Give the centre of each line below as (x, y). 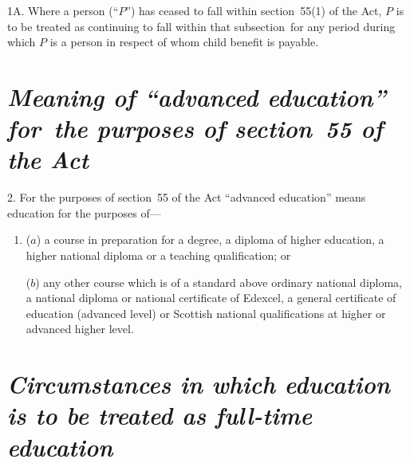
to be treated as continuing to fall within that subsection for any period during (201, 26)
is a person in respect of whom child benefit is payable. (184, 42)
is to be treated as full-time (160, 415)
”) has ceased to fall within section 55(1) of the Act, (254, 10)
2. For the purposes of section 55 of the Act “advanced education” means (187, 197)
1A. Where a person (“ (63, 10)
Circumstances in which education (199, 384)
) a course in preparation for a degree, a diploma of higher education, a (210, 239)
